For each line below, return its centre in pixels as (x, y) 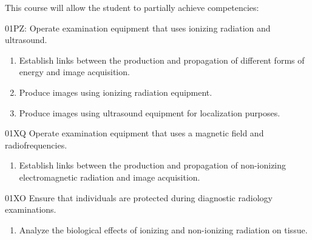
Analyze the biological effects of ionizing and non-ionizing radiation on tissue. (163, 229)
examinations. (31, 209)
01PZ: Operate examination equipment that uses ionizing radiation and (138, 28)
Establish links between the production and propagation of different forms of (162, 60)
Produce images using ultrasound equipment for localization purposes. (150, 112)
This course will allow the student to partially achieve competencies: (132, 7)
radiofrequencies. (36, 145)
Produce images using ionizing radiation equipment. (116, 92)
